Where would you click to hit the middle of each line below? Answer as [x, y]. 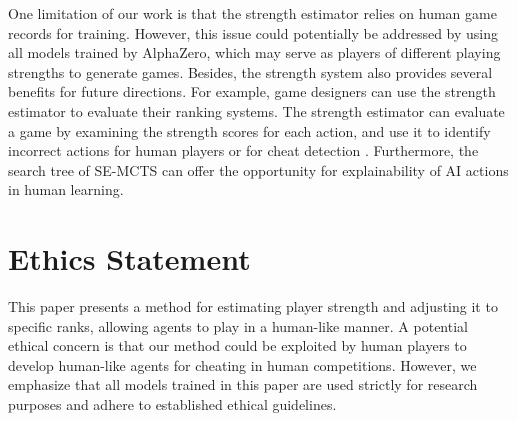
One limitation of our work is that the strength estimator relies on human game [252, 13]
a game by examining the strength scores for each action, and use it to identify [249, 130]
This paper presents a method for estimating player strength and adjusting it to [253, 306]
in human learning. [66, 189]
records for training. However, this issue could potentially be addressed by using [253, 32]
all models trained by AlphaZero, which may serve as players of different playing [254, 52]
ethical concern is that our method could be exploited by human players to [237, 345]
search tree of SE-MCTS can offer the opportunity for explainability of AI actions [258, 169]
